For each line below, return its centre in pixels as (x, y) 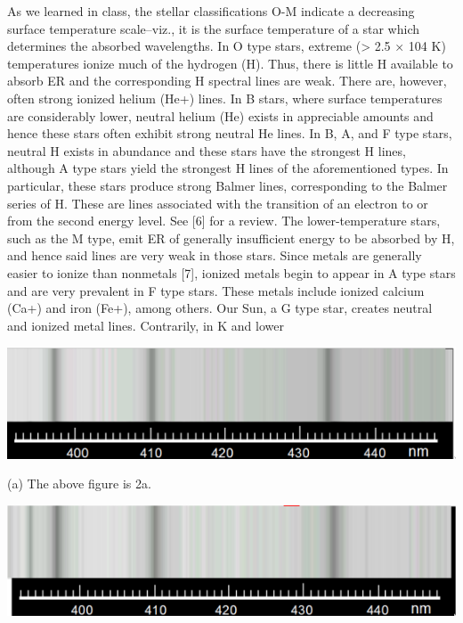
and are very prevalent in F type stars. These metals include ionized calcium (216, 290)
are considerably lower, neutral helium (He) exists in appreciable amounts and (220, 115)
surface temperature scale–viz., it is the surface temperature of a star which (214, 28)
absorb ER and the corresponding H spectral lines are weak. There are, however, (227, 81)
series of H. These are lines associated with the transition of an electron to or (218, 203)
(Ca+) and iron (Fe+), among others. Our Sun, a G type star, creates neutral (220, 308)
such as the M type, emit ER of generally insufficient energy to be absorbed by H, (231, 238)
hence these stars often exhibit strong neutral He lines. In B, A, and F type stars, (230, 133)
